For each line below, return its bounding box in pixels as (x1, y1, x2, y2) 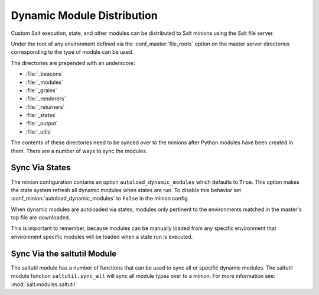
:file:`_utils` (25, 128, 53, 135)
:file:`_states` (25, 112, 57, 119)
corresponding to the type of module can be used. (11, 48, 134, 56)
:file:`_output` (25, 120, 58, 127)
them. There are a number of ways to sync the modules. (11, 147, 148, 154)
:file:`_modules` (25, 79, 63, 86)
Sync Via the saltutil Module (11, 248, 117, 258)
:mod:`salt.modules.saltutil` (11, 281, 77, 288)
